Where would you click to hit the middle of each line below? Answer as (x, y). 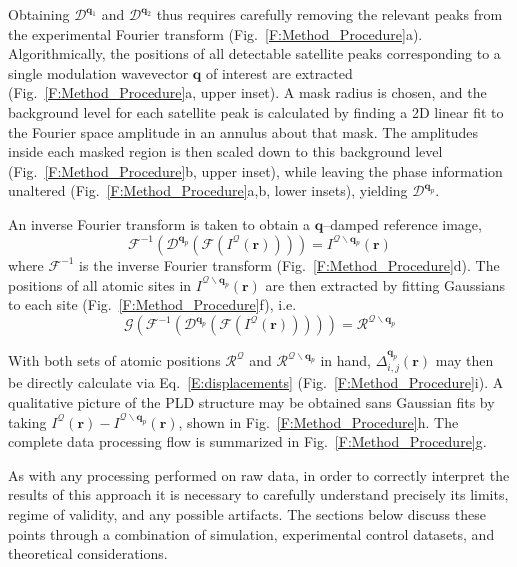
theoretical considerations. (88, 553)
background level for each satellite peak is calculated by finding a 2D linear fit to (256, 111)
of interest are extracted (279, 72)
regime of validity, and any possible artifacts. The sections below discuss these (247, 514)
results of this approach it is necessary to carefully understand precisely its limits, (258, 494)
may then (464, 360)
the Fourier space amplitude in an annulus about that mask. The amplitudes (243, 131)
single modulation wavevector (98, 72)
